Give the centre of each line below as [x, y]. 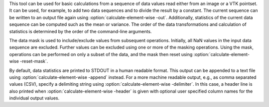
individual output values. [34, 98]
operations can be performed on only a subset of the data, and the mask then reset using [101, 54]
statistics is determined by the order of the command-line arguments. [80, 31]
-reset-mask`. [34, 61]
